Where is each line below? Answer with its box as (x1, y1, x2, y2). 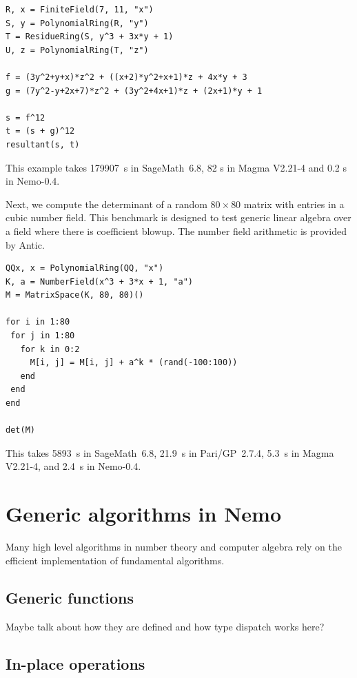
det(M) (6, 425, 35, 435)
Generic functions (6, 586, 134, 608)
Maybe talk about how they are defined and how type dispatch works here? (6, 619, 325, 633)
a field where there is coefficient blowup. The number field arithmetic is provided (6, 223, 347, 238)
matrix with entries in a (243, 196, 345, 211)
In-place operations (6, 653, 145, 674)
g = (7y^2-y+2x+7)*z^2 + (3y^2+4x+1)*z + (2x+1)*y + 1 (6, 85, 263, 96)
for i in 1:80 (6, 317, 70, 327)
